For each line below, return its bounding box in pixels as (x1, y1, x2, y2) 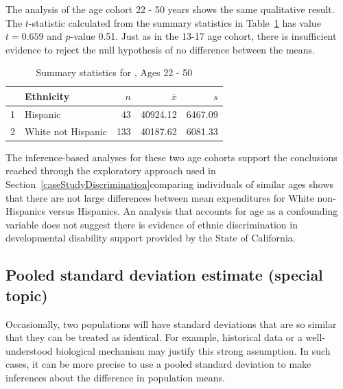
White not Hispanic (25, 123, 107, 138)
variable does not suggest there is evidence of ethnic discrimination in (5, 217, 298, 231)
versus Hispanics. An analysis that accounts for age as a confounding (48, 204, 338, 218)
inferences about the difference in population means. (5, 370, 225, 384)
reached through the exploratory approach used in (5, 163, 216, 178)
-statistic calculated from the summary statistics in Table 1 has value (28, 15, 321, 30)
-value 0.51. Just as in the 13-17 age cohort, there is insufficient (70, 29, 337, 43)
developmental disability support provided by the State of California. (5, 231, 296, 245)
